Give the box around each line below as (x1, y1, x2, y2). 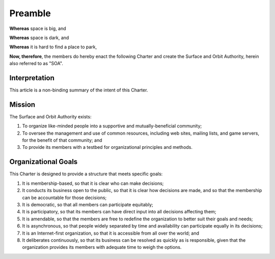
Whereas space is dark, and (9, 35, 69, 41)
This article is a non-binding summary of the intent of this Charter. (9, 87, 148, 93)
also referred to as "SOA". (9, 60, 63, 67)
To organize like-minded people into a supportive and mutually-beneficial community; (22, 123, 202, 129)
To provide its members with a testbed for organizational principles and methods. (22, 144, 193, 150)
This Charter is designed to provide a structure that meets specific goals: (9, 171, 163, 177)
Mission (9, 100, 36, 109)
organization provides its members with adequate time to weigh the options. (22, 244, 182, 250)
